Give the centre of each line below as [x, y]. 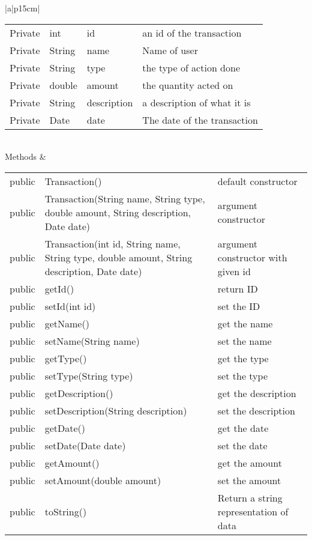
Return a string [250, 497]
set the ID [239, 306]
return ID [238, 288]
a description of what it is [196, 102]
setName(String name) [92, 341]
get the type [243, 358]
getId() [59, 288]
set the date [242, 445]
